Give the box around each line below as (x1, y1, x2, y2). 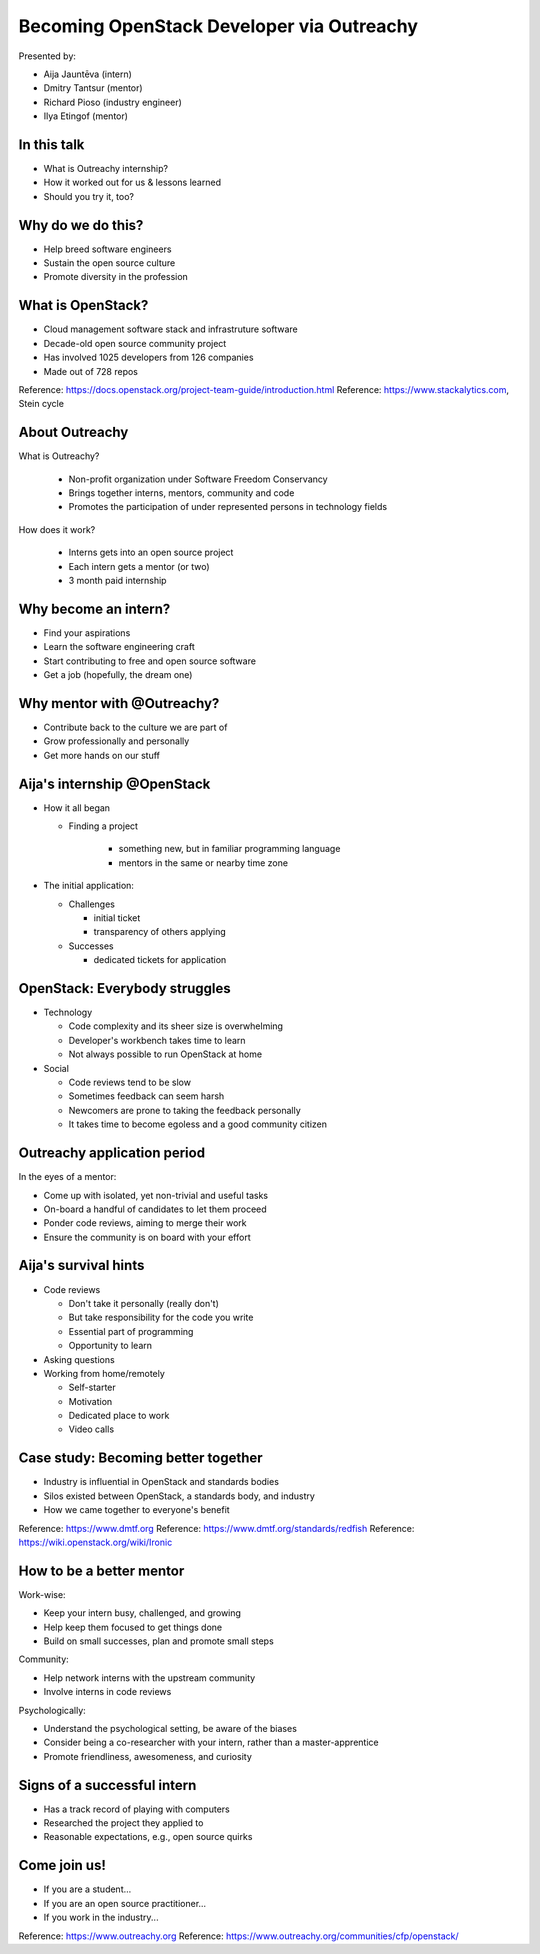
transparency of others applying (93, 926, 227, 938)
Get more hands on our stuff (43, 749, 160, 761)
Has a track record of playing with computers (43, 1803, 230, 1815)
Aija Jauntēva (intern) (43, 68, 132, 80)
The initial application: (43, 880, 135, 892)
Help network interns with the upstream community (43, 1671, 256, 1684)
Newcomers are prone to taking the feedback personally (68, 1104, 302, 1116)
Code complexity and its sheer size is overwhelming (68, 1020, 284, 1032)
